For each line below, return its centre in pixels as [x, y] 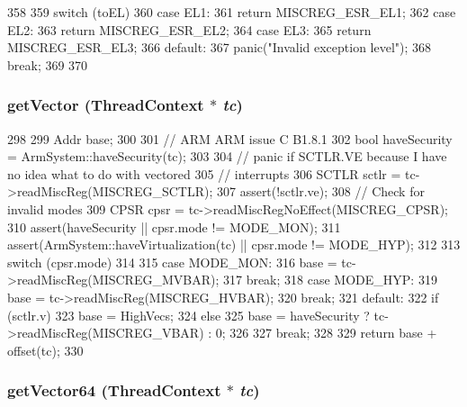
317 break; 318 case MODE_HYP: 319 [330, 280]
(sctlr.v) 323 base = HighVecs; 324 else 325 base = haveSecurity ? [189, 315]
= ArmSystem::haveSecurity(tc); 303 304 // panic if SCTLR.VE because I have [227, 156]
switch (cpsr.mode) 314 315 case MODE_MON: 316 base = [172, 262]
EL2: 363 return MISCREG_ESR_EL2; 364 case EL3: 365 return [189, 29]
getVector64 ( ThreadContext [114, 390]
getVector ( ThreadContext [106, 105]
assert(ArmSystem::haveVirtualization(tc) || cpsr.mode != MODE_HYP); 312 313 [234, 244]
